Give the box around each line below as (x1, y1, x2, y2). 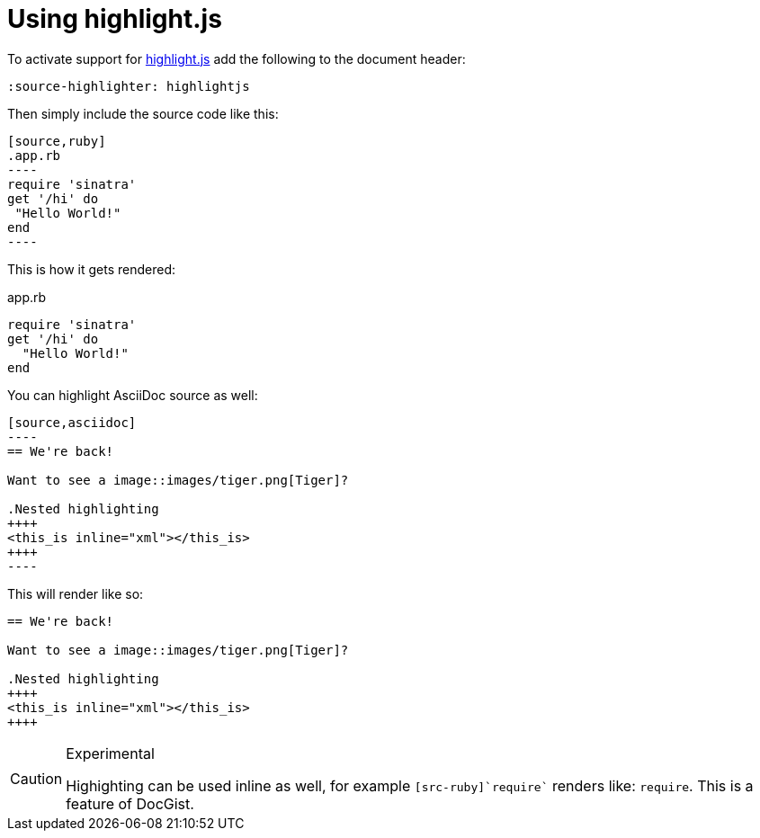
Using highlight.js (7, 4, 222, 34)
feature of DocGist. (66, 794, 194, 813)
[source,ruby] (7, 133, 106, 148)
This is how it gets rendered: (7, 261, 176, 277)
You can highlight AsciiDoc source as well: (7, 387, 258, 403)
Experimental (66, 744, 155, 762)
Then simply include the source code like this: (7, 105, 279, 121)
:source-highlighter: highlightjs (7, 78, 250, 94)
